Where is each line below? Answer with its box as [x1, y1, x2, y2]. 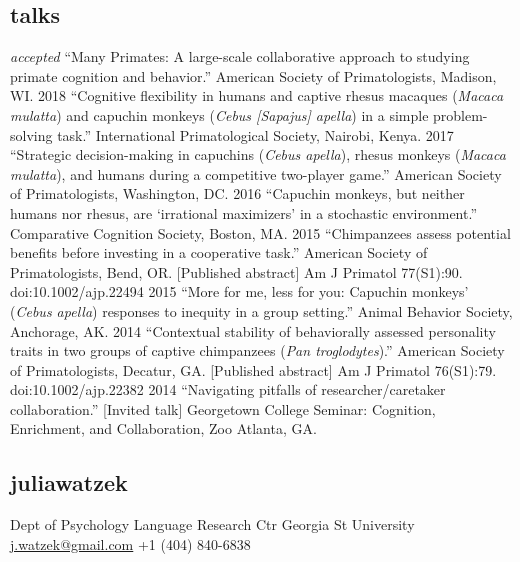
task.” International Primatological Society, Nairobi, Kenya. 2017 [57, 124, 454, 145]
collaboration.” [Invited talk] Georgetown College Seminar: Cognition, [10, 398, 436, 419]
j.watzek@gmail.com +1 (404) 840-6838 [10, 533, 251, 554]
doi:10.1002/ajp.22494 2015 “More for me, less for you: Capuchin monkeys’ [10, 281, 469, 302]
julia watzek [10, 467, 128, 498]
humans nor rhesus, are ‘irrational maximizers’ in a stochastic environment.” [10, 202, 478, 223]
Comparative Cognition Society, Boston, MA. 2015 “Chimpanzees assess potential [10, 222, 511, 243]
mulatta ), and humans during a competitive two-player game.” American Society [10, 163, 502, 184]
